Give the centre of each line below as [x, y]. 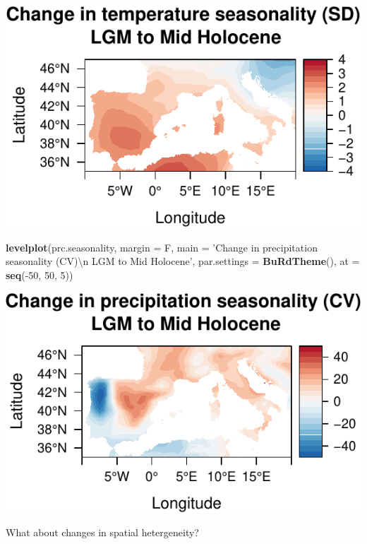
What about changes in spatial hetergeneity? [102, 532]
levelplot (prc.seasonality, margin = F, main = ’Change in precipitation [162, 247]
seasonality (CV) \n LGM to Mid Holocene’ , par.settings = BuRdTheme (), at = [183, 261]
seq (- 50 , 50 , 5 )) [40, 274]
